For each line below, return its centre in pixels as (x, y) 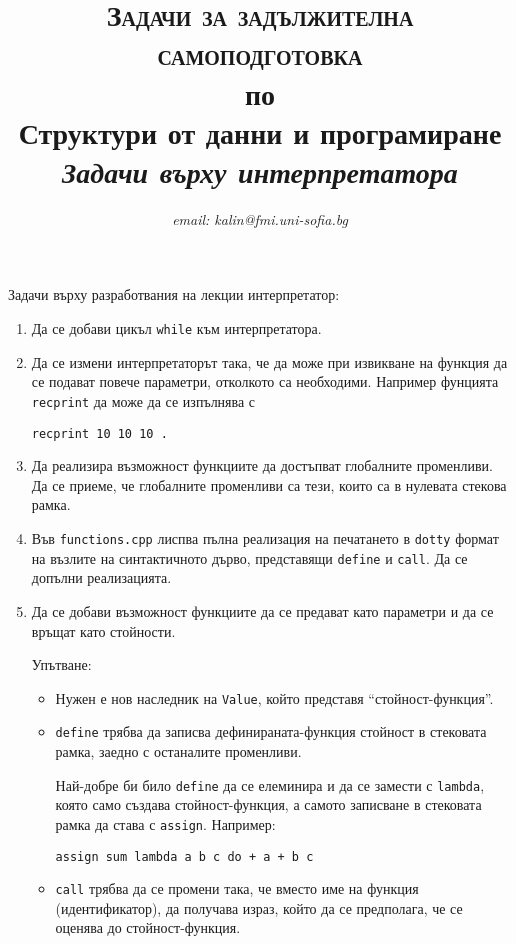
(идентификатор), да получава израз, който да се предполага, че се (259, 907)
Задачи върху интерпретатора (260, 171)
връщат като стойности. (103, 630)
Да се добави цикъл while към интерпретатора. (176, 328)
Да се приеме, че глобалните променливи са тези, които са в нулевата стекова (269, 484)
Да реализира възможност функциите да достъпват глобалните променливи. (262, 465)
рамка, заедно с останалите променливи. (178, 751)
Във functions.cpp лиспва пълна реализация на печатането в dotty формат (265, 538)
